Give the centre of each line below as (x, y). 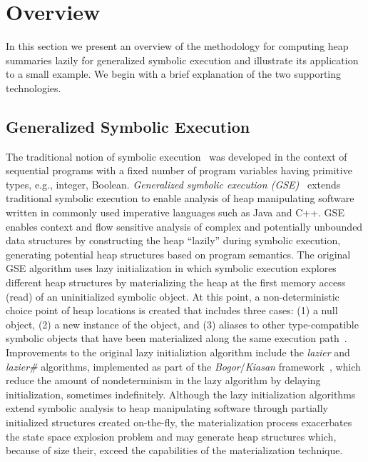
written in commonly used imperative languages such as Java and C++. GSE (175, 212)
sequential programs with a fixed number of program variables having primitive (179, 170)
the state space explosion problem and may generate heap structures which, (171, 436)
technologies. (34, 87)
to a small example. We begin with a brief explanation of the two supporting (174, 74)
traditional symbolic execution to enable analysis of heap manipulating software (180, 198)
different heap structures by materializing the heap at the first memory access (176, 282)
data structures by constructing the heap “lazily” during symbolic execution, (173, 240)
